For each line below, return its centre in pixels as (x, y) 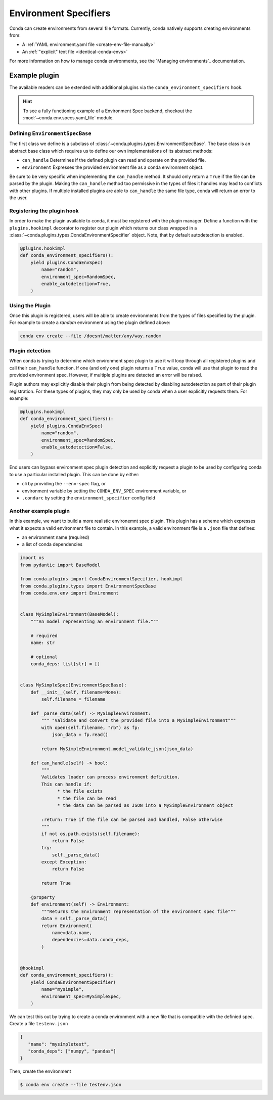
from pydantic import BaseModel (60, 565)
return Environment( (67, 926)
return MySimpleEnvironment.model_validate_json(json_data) (117, 749)
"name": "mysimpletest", (59, 1044)
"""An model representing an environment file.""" (95, 621)
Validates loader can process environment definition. (111, 777)
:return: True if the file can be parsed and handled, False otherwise (132, 819)
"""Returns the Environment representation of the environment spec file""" (139, 911)
